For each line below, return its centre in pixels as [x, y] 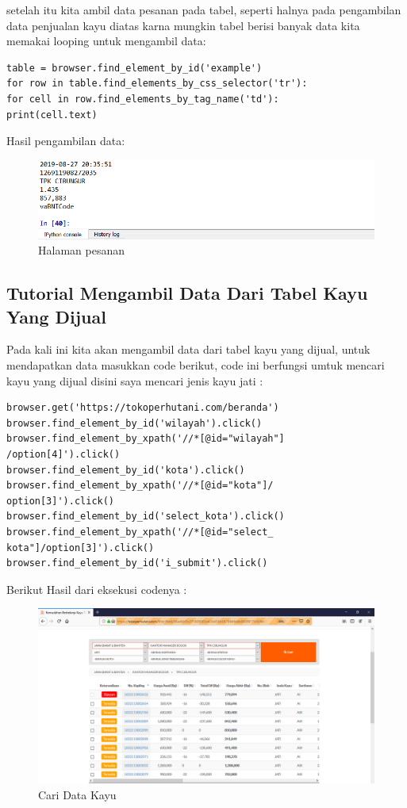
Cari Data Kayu [77, 795]
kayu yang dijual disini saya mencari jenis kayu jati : [135, 380]
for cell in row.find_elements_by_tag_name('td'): [143, 99]
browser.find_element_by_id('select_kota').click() [146, 517]
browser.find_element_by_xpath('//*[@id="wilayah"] [146, 439]
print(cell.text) [52, 115]
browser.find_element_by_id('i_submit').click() [137, 563]
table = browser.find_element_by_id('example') [134, 68]
